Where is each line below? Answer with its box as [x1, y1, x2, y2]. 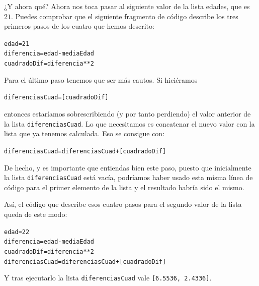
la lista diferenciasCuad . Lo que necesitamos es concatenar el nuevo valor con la [4, 118, 255, 129]
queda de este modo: [4, 208, 67, 219]
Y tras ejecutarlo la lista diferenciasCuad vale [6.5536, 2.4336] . [4, 272, 212, 283]
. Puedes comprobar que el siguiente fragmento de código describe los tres [11, 11, 238, 21]
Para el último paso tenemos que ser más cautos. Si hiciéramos [4, 74, 198, 85]
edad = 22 [4, 228, 30, 236]
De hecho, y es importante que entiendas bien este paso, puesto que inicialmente [4, 162, 251, 173]
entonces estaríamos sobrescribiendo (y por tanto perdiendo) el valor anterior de [4, 108, 251, 119]
